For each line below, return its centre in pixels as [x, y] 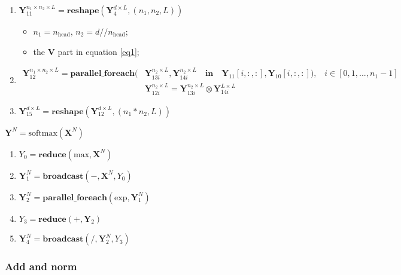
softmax [43, 133]
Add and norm [41, 266]
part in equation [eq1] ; [98, 51]
